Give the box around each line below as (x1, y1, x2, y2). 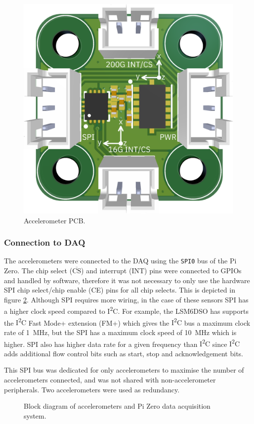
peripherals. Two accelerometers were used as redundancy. (4, 384, 180, 394)
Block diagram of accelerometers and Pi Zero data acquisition (24, 401, 211, 411)
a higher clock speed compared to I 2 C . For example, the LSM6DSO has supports (4, 304, 249, 316)
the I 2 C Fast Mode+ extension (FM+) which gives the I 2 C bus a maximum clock (4, 316, 251, 328)
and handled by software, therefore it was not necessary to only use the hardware (4, 275, 250, 285)
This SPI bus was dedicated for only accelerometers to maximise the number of (4, 365, 244, 375)
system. (24, 410, 46, 421)
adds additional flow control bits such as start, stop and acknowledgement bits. (4, 348, 244, 358)
